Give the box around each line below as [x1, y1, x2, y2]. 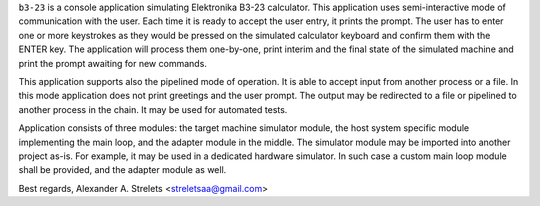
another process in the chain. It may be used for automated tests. [18, 103, 288, 115]
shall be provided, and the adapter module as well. [18, 164, 227, 176]
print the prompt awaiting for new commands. [18, 57, 207, 69]
